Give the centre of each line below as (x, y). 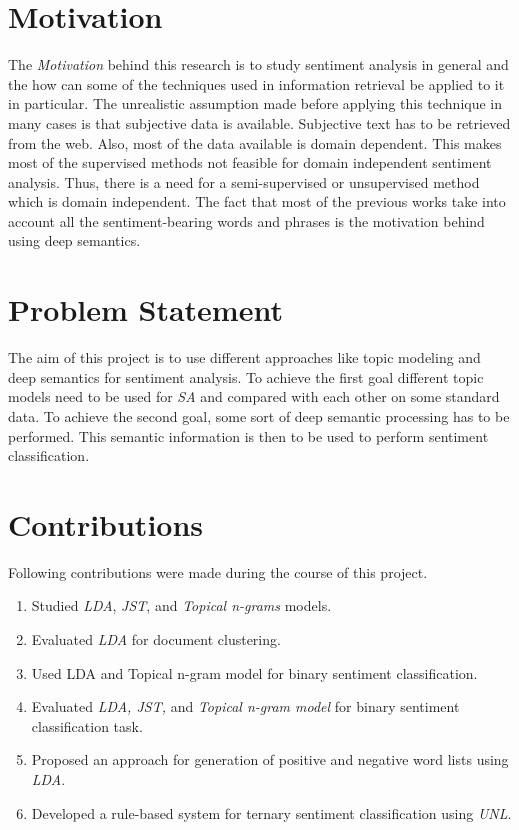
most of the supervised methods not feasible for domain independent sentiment (250, 162)
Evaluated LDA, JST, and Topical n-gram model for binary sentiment (245, 706)
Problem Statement (145, 309)
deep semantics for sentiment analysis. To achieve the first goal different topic (246, 376)
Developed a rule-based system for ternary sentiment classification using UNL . (271, 812)
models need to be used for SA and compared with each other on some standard (254, 396)
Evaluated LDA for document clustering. (156, 639)
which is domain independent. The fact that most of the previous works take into (257, 201)
